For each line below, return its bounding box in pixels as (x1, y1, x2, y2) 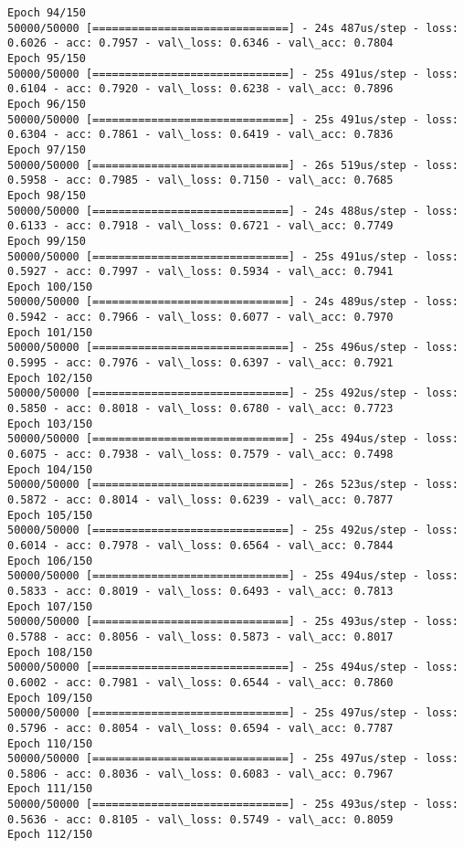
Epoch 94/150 (7, 6, 86, 19)
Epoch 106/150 (7, 554, 93, 567)
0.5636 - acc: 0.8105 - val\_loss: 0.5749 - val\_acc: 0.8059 (7, 812, 394, 826)
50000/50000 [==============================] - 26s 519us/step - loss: (7, 158, 459, 172)
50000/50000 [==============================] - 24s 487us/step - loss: (7, 21, 459, 35)
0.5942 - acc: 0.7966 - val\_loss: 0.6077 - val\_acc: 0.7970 (7, 311, 394, 324)
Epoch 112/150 (7, 828, 93, 842)
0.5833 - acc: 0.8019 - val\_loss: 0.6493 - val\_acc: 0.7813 (7, 584, 394, 598)
